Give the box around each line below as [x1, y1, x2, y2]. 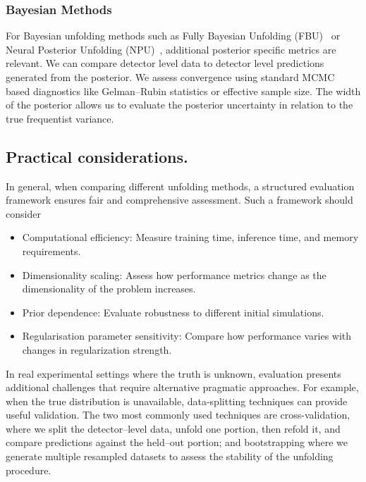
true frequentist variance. [6, 111, 114, 125]
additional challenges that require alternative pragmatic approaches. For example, [6, 380, 359, 395]
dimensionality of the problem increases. [22, 281, 196, 296]
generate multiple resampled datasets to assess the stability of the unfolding [6, 449, 334, 464]
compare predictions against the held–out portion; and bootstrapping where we [6, 435, 348, 450]
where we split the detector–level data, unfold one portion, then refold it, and [6, 421, 341, 435]
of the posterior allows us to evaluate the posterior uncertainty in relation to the [6, 97, 353, 112]
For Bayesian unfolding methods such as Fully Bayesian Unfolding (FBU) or [6, 28, 341, 43]
